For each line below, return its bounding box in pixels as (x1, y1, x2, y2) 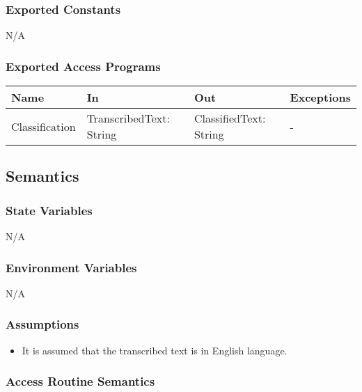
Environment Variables (6, 258, 137, 276)
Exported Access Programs (6, 57, 161, 75)
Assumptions (6, 315, 79, 333)
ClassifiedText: (194, 110, 266, 127)
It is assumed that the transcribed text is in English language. (22, 343, 288, 357)
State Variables (6, 201, 93, 219)
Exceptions (290, 89, 351, 106)
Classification (11, 118, 76, 134)
